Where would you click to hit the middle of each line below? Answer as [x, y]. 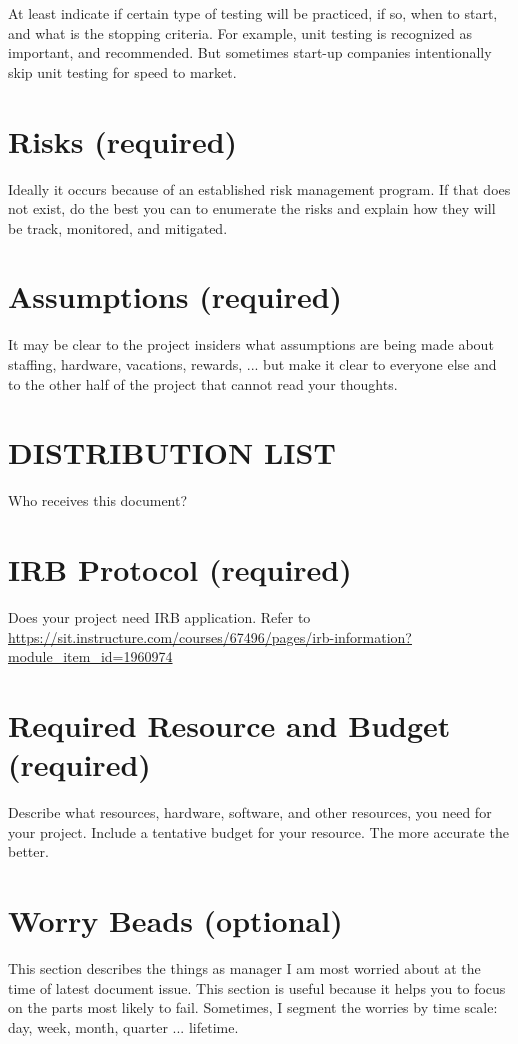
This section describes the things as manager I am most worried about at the [244, 968]
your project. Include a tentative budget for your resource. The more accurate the [258, 831]
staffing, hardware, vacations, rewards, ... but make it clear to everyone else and [252, 364]
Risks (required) [123, 140]
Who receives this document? [98, 500]
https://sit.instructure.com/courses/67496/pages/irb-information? [210, 636]
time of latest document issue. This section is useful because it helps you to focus [257, 987]
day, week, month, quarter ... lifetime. [123, 1026]
